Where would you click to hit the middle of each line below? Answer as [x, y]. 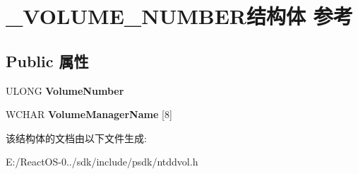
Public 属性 [47, 60]
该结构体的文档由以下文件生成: [76, 138]
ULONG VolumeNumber [65, 90]
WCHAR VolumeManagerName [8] [89, 114]
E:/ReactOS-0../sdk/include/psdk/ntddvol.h [102, 162]
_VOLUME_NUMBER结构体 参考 [179, 16]
